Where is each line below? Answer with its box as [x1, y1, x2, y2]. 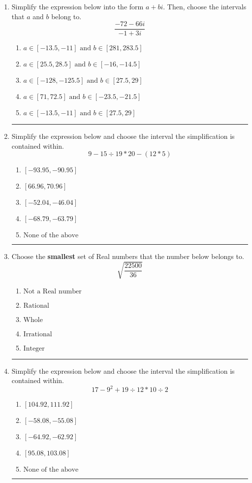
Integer [23, 345, 45, 352]
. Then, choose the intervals [163, 1, 247, 11]
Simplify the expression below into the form [11, 1, 144, 11]
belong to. [51, 11, 82, 21]
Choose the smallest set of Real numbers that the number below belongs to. [11, 251, 244, 261]
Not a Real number [23, 288, 82, 295]
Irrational [23, 330, 52, 338]
